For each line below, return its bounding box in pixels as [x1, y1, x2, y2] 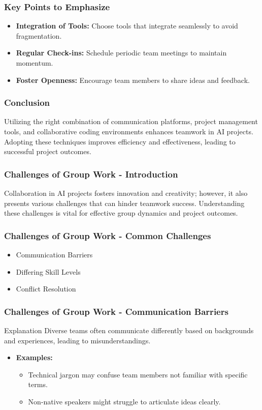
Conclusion [4, 96, 50, 109]
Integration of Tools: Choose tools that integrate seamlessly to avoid [16, 20, 238, 31]
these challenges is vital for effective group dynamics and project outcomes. [4, 208, 238, 218]
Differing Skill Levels [16, 266, 81, 277]
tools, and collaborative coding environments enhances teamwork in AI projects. [4, 126, 253, 136]
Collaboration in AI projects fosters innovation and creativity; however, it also [4, 188, 248, 198]
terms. [28, 379, 48, 390]
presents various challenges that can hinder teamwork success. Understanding [4, 197, 245, 208]
